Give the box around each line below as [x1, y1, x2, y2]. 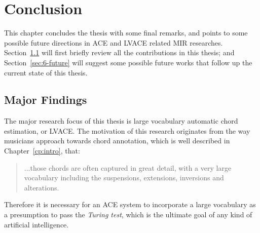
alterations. [24, 182, 59, 192]
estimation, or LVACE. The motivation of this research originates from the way [4, 125, 250, 136]
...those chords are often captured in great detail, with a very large [24, 162, 232, 173]
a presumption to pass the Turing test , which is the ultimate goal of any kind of [4, 209, 252, 220]
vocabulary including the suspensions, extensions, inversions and [24, 172, 224, 183]
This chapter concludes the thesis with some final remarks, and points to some [4, 27, 248, 38]
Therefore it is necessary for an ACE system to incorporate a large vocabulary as [4, 199, 256, 210]
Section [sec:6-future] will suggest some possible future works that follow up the [4, 57, 252, 67]
